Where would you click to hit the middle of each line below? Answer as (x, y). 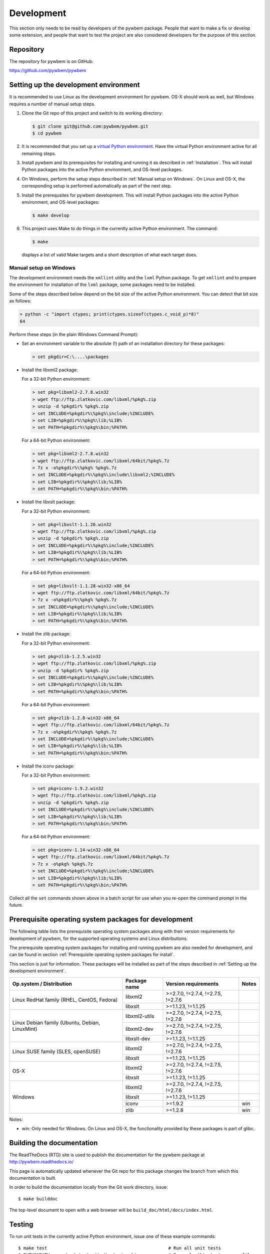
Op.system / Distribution (42, 984)
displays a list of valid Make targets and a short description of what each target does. (109, 255)
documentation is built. (33, 1178)
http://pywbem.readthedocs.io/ (41, 1162)
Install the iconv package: (48, 766)
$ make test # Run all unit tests (120, 1248)
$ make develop (51, 215)
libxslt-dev (138, 1038)
